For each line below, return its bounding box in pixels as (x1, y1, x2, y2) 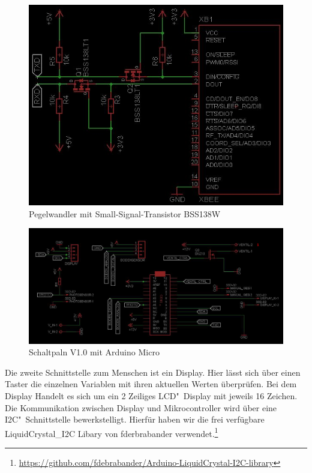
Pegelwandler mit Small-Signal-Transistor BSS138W (29, 207, 221, 220)
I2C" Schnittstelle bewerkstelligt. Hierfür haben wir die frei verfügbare (5, 413, 265, 426)
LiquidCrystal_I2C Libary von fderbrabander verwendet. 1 (5, 425, 218, 439)
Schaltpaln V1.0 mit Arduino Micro (29, 346, 160, 358)
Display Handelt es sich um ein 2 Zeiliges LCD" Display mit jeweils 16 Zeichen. (5, 390, 298, 402)
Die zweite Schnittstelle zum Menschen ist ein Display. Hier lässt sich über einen (5, 366, 301, 378)
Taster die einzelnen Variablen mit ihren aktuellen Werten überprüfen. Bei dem (5, 378, 297, 390)
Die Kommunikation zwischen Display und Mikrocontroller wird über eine (5, 401, 277, 414)
